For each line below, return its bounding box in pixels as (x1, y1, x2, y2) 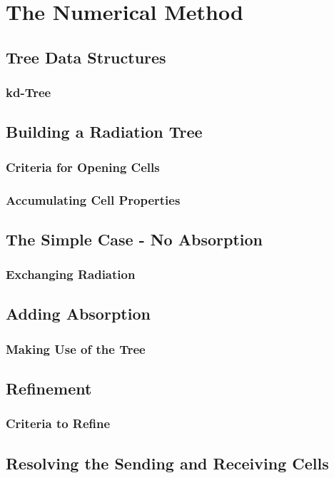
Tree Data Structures (6, 46, 166, 68)
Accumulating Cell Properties (6, 190, 181, 208)
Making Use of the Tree (6, 340, 146, 357)
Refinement (6, 377, 92, 400)
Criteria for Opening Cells (6, 158, 160, 176)
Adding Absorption (6, 302, 151, 325)
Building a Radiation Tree (6, 121, 203, 143)
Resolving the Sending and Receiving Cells (6, 452, 329, 474)
